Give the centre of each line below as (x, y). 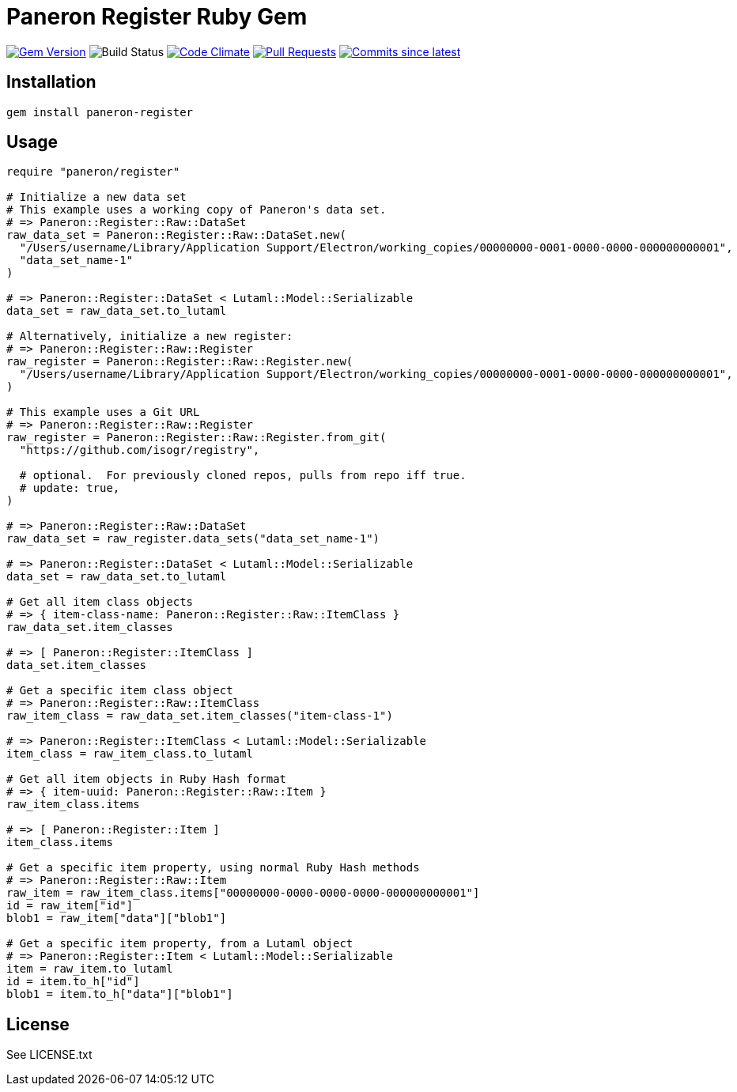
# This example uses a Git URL (103, 412)
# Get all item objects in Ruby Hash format (147, 779)
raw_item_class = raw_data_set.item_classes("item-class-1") (200, 716)
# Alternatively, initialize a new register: (150, 336)
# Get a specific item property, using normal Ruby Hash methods (213, 868)
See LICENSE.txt (49, 1055)
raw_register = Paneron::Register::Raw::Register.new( (180, 362)
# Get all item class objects (100, 602)
